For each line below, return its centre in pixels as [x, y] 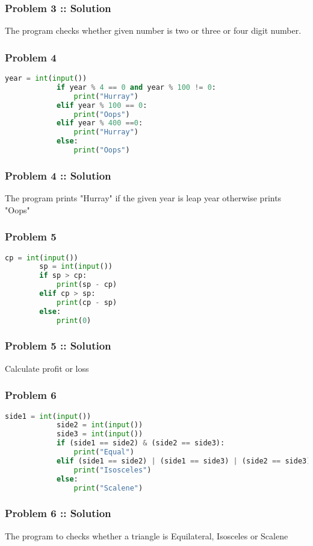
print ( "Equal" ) [104, 452]
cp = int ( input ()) [42, 258]
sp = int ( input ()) [76, 267]
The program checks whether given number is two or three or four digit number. [153, 30]
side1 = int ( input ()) [48, 416]
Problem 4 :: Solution [58, 175]
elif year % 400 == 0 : [100, 123]
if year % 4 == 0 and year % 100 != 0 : [136, 87]
